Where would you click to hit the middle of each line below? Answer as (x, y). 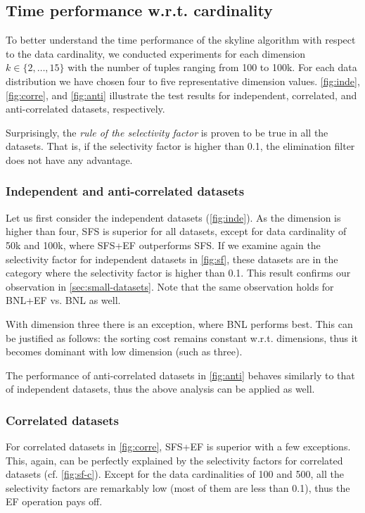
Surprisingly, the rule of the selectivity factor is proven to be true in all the (167, 132)
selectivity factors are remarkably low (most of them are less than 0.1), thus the (178, 487)
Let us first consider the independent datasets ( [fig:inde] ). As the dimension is (173, 217)
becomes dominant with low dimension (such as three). (124, 351)
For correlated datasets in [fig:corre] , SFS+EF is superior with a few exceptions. (178, 446)
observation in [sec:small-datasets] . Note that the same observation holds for (170, 286)
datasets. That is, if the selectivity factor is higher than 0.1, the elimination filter (180, 146)
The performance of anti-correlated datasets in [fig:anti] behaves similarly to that (180, 375)
